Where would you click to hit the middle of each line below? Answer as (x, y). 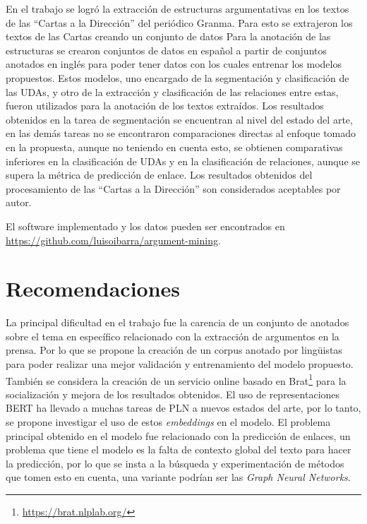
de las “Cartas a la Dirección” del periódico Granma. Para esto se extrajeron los (179, 22)
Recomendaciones (93, 288)
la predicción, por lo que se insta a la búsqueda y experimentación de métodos (175, 463)
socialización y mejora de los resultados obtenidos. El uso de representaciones (173, 394)
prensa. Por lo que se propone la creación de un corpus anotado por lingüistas (174, 350)
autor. (19, 202)
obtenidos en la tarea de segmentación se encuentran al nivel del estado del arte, (179, 119)
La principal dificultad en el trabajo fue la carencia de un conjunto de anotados (178, 322)
